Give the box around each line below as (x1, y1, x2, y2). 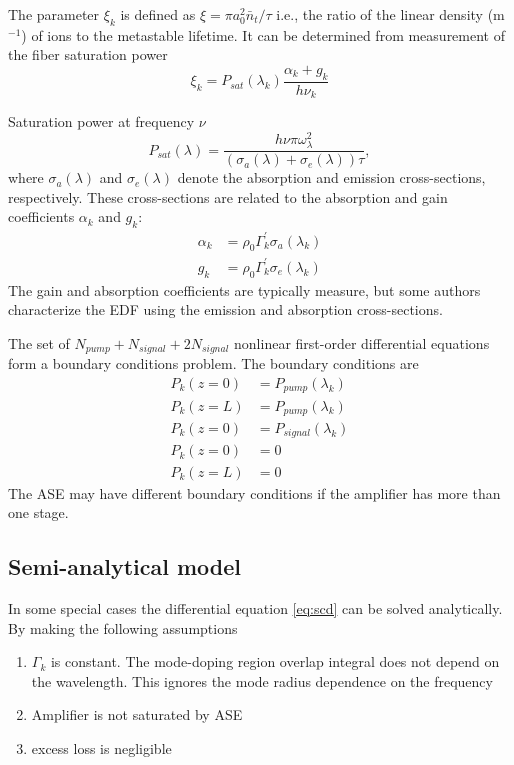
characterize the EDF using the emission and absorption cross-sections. (8, 299, 443, 320)
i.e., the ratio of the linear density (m (276, 4, 505, 24)
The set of (8, 332, 70, 353)
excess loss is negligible (31, 737, 172, 758)
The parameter (8, 4, 100, 24)
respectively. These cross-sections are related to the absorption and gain (8, 186, 448, 207)
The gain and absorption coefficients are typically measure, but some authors (8, 279, 481, 300)
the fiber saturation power (8, 44, 168, 65)
